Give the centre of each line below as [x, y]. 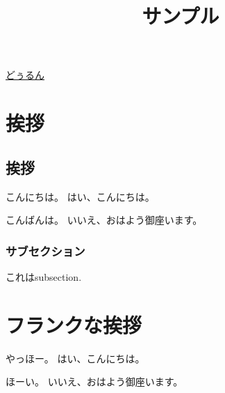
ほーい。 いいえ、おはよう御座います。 [94, 382]
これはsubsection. [44, 276]
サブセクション [45, 251]
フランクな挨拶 [74, 324]
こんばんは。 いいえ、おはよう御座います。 [104, 220]
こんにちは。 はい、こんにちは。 [80, 196]
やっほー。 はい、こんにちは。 [75, 358]
